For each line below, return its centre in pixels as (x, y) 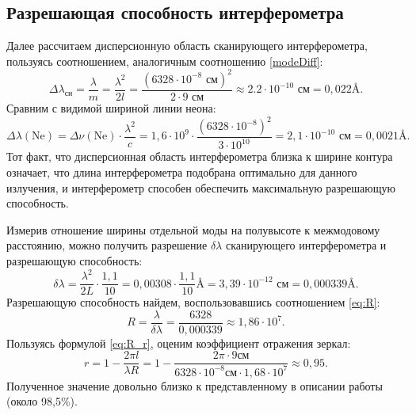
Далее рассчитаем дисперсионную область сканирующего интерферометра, (187, 46)
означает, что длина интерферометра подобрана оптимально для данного (182, 171)
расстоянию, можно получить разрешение (107, 245)
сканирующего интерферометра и (306, 245)
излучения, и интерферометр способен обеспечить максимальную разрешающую (201, 187)
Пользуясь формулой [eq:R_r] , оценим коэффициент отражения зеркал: (179, 343)
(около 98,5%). (42, 401)
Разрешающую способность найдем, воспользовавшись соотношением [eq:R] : (193, 302)
